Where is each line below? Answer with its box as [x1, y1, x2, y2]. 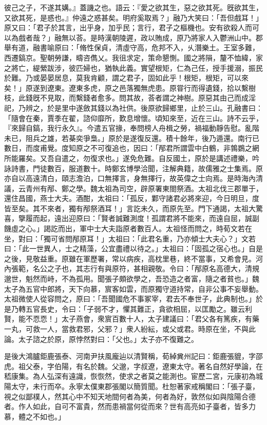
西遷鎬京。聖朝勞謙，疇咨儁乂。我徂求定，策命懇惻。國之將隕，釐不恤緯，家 [4, 52, 263, 63]
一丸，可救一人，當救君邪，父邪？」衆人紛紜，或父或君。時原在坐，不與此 [4, 323, 256, 334]
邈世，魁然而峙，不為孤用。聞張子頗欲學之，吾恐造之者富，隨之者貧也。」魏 [4, 273, 259, 284]
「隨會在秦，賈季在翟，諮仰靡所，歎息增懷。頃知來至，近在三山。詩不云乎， [4, 112, 263, 123]
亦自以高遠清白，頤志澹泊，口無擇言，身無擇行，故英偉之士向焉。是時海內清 [4, 173, 263, 184]
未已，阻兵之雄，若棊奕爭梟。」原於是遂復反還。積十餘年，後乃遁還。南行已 [4, 132, 259, 143]
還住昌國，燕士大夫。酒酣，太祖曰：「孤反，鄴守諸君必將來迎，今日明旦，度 [4, 193, 259, 204]
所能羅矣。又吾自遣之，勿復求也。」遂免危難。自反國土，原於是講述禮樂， [4, 152, 252, 163]
